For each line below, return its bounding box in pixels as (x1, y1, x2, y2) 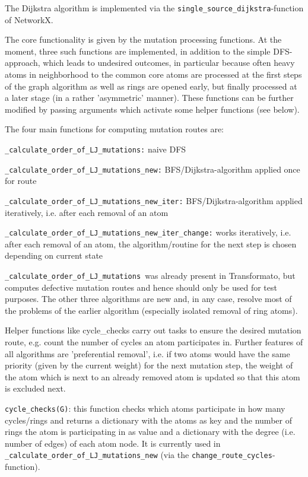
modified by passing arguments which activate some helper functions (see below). (5, 103, 300, 115)
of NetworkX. (5, 13, 53, 26)
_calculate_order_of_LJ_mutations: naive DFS (5, 143, 186, 155)
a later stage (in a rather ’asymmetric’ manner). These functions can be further (5, 91, 294, 104)
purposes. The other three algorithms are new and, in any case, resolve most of (5, 292, 292, 305)
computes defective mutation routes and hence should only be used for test (5, 281, 277, 293)
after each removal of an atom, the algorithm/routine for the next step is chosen (5, 237, 297, 250)
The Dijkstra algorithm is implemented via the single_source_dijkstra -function (5, 2, 304, 14)
